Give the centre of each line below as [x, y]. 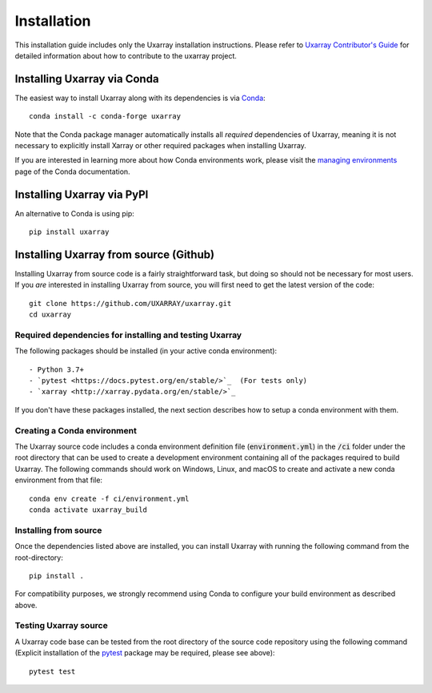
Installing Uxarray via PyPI [82, 194]
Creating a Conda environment [76, 430]
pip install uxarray [69, 232]
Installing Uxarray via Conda [87, 79]
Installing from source [58, 530]
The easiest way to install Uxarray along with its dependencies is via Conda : [140, 98]
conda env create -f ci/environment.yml [109, 498]
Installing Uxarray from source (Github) [115, 254]
